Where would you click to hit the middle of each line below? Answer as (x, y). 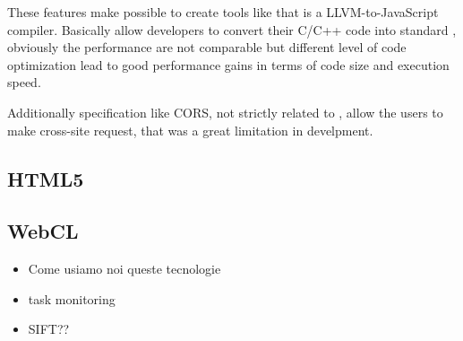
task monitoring (72, 298)
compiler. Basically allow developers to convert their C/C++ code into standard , (232, 29)
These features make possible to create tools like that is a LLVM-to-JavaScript (223, 12)
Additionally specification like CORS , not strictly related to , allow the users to (225, 112)
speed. (24, 82)
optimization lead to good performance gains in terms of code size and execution (228, 64)
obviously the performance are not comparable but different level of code (207, 47)
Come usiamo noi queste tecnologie (124, 269)
